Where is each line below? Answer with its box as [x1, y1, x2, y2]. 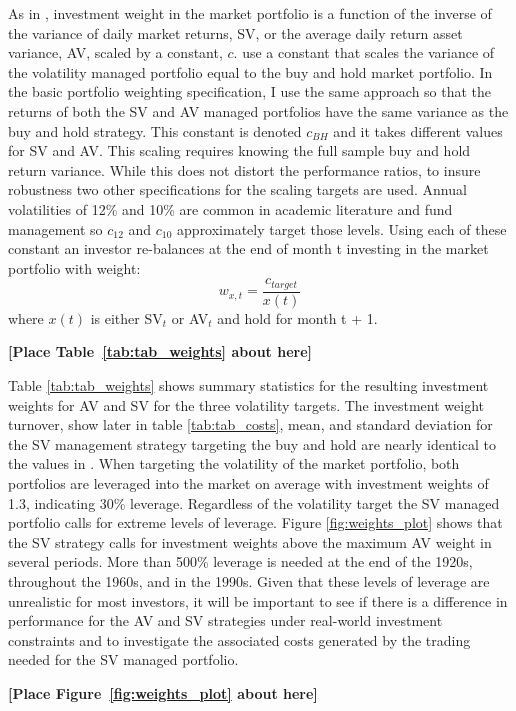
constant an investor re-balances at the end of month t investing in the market [8, 238, 489, 259]
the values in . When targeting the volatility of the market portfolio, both [8, 453, 460, 474]
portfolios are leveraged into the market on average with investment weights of [8, 472, 489, 493]
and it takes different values [333, 120, 503, 141]
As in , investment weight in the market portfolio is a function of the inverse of [8, 3, 492, 23]
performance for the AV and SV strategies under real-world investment [8, 610, 443, 631]
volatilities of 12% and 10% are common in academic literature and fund [8, 198, 453, 219]
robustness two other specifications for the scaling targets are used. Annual [8, 179, 467, 200]
